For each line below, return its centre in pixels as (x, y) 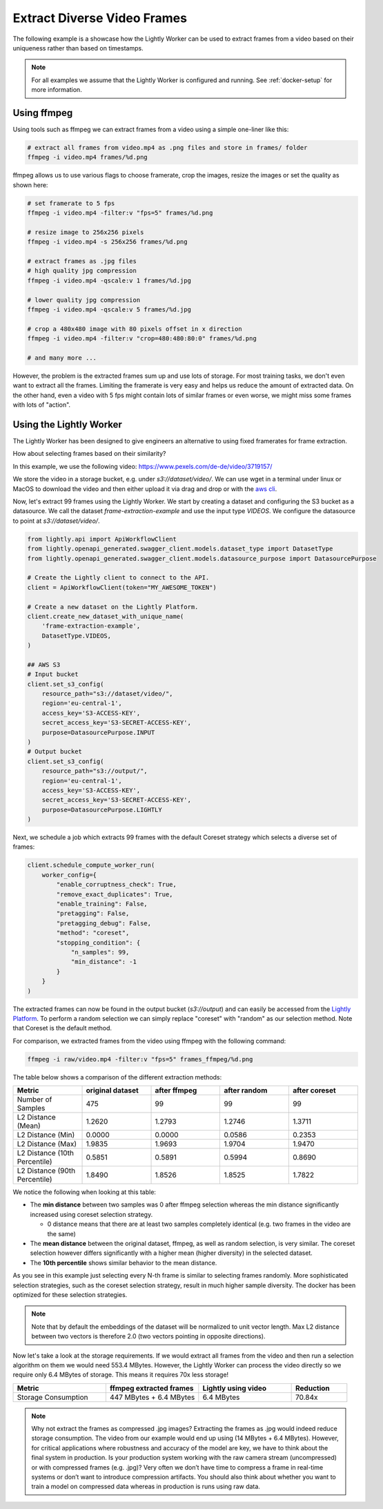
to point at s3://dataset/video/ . (56, 521)
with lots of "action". (42, 405)
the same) (61, 1233)
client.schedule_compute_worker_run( (91, 865)
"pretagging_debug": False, (104, 923)
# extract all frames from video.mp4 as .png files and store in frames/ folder (167, 147)
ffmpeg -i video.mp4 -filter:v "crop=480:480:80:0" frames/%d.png (142, 339)
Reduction (313, 1388)
